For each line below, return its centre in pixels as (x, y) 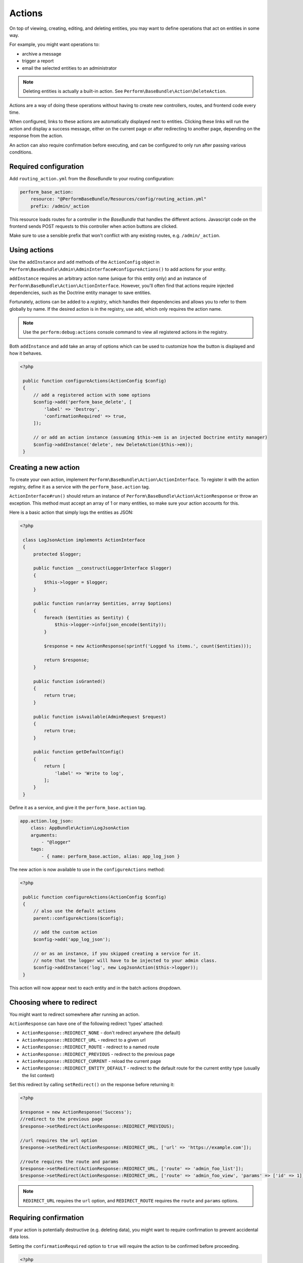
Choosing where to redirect (53, 1002)
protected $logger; (57, 554)
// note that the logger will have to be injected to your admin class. (125, 961)
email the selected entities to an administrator (69, 68)
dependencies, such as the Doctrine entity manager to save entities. (80, 293)
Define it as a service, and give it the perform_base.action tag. (78, 807)
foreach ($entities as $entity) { (87, 618)
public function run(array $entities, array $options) (103, 603)
